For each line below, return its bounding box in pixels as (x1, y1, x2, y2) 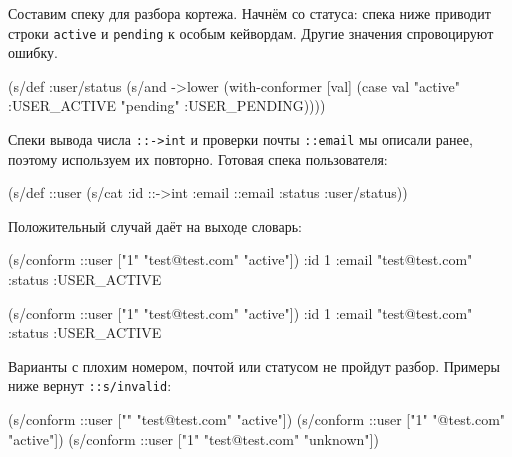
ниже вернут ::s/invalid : (8, 375, 172, 396)
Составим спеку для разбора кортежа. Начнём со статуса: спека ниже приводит (8, 3, 491, 23)
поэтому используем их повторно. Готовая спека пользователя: (8, 148, 388, 169)
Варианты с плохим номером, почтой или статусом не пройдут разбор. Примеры (8, 355, 500, 376)
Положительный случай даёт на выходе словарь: (8, 215, 302, 236)
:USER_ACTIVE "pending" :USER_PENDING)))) (8, 95, 326, 116)
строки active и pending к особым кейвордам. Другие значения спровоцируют (8, 22, 494, 43)
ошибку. (8, 42, 58, 63)
